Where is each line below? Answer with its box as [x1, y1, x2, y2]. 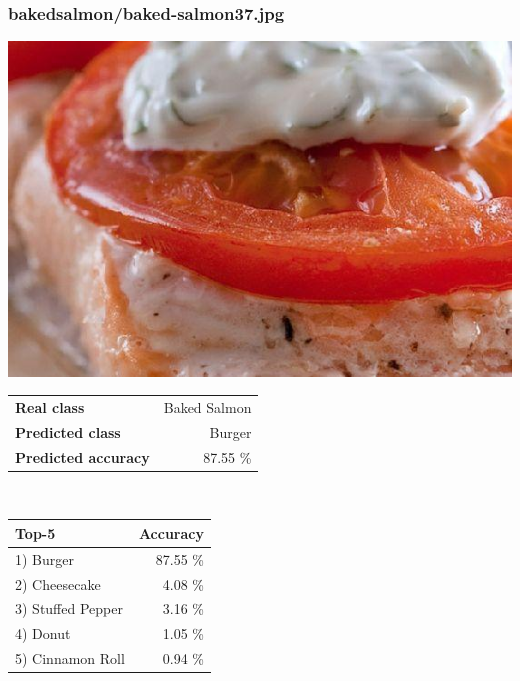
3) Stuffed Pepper [15, 598, 123, 619]
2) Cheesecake [15, 573, 101, 594]
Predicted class [15, 421, 121, 442]
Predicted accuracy [15, 446, 150, 467]
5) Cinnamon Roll [15, 648, 125, 669]
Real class [15, 396, 85, 417]
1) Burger [15, 548, 74, 569]
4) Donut [15, 623, 71, 644]
